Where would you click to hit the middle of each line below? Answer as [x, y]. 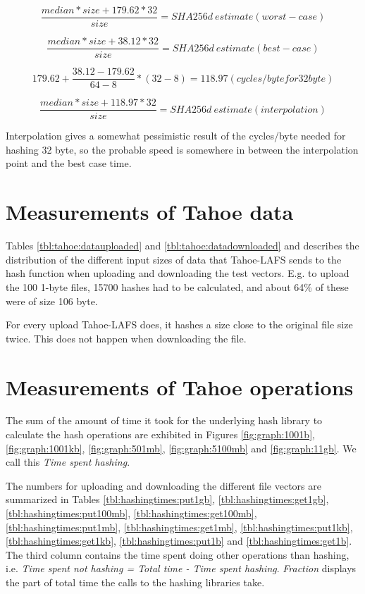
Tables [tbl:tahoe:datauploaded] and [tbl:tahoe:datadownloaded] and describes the [182, 246]
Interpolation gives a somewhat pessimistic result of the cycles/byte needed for [176, 136]
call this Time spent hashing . [68, 462]
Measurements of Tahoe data [150, 212]
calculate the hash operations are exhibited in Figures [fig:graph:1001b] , [160, 434]
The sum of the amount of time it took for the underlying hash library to [164, 420]
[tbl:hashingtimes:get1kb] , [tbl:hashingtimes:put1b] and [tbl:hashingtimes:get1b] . [179, 541]
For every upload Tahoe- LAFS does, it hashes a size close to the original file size [179, 324]
